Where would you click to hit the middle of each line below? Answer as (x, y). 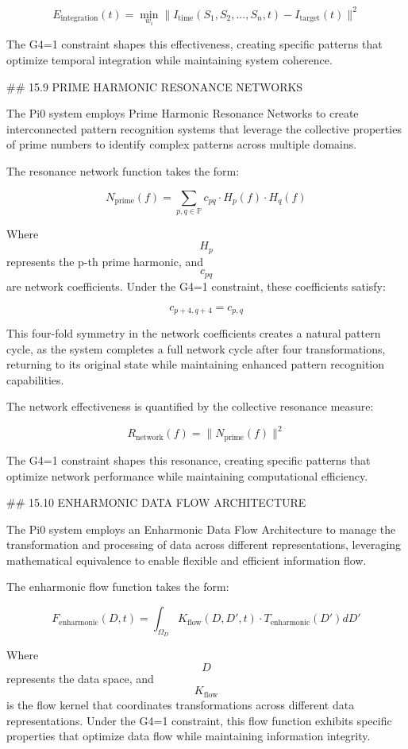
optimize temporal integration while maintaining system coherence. (169, 59)
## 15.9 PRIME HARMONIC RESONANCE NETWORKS (155, 86)
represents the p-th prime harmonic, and (105, 261)
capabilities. (35, 379)
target (310, 18)
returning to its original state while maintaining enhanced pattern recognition (196, 364)
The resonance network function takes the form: (123, 170)
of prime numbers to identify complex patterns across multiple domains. (182, 144)
